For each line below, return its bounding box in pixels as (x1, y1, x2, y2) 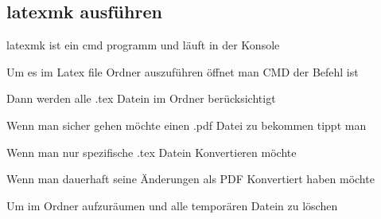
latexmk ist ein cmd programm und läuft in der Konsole (6, 37, 280, 53)
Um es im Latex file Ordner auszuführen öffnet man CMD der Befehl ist (6, 63, 359, 80)
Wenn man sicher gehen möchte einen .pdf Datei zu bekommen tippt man (6, 116, 367, 133)
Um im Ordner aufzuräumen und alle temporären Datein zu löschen (6, 197, 338, 213)
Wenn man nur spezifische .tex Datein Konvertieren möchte (6, 143, 297, 160)
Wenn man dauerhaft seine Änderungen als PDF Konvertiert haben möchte (6, 170, 375, 187)
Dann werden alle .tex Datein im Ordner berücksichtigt (6, 90, 276, 107)
